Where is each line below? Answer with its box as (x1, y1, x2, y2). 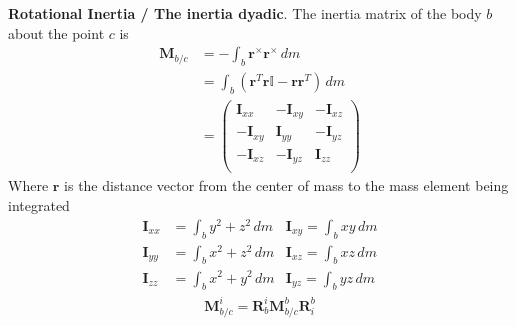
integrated (8, 195, 70, 216)
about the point (8, 22, 105, 43)
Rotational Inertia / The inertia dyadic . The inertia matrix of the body (8, 3, 482, 23)
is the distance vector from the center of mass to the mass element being (64, 175, 509, 196)
